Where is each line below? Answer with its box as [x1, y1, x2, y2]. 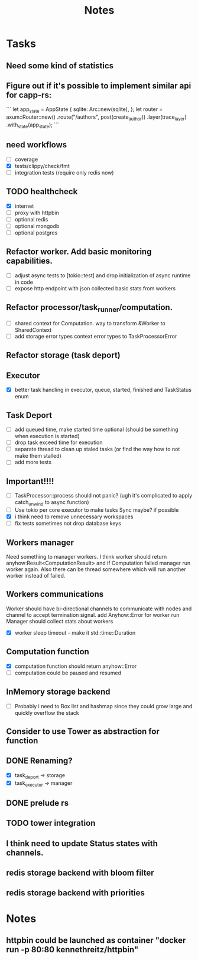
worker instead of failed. [6, 572, 66, 579]
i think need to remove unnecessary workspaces [14, 513, 134, 520]
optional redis [14, 216, 48, 223]
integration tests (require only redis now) [14, 169, 114, 176]
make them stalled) [14, 452, 62, 460]
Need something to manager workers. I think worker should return [6, 553, 167, 560]
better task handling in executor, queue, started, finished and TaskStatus [14, 386, 192, 394]
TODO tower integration [6, 818, 96, 828]
